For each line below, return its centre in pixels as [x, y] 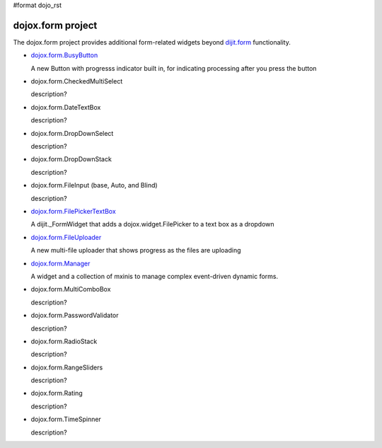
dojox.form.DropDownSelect [72, 133]
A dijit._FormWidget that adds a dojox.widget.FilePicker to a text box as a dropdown [153, 224]
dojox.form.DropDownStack [71, 159]
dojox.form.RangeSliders [67, 367]
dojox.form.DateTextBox [66, 107]
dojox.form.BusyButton [64, 55]
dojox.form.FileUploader [66, 237]
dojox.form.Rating [57, 394]
